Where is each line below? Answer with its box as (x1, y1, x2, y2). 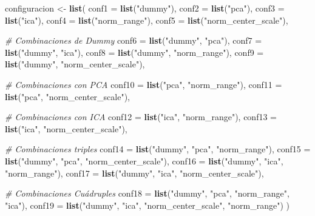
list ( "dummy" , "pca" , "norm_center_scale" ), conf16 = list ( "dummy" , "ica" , (5, 154, 283, 167)
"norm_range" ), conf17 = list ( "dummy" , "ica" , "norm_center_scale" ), (5, 166, 264, 179)
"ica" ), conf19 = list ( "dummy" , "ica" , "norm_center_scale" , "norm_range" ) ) (5, 198, 290, 211)
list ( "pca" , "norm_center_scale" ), (5, 90, 130, 103)
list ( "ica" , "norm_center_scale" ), (5, 122, 127, 135)
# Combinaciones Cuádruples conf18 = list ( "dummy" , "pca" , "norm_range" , (5, 187, 290, 200)
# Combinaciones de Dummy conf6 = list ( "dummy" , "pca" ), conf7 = (5, 34, 262, 47)
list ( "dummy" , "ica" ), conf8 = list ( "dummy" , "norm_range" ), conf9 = (5, 46, 264, 58)
